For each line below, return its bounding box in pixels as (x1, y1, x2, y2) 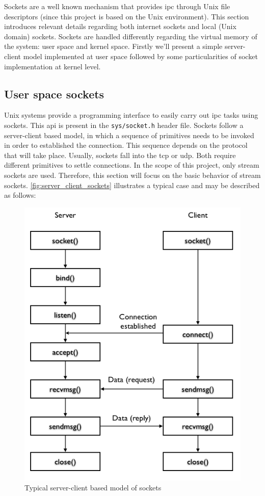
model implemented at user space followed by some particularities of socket (23, 50, 258, 61)
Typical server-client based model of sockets (24, 482, 162, 493)
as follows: (4, 190, 36, 200)
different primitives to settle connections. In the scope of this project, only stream (4, 160, 259, 170)
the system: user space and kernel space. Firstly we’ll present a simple (4, 41, 223, 51)
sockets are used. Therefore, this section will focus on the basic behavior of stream (4, 169, 261, 180)
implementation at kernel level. (4, 61, 101, 71)
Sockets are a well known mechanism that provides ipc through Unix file (4, 1, 230, 11)
